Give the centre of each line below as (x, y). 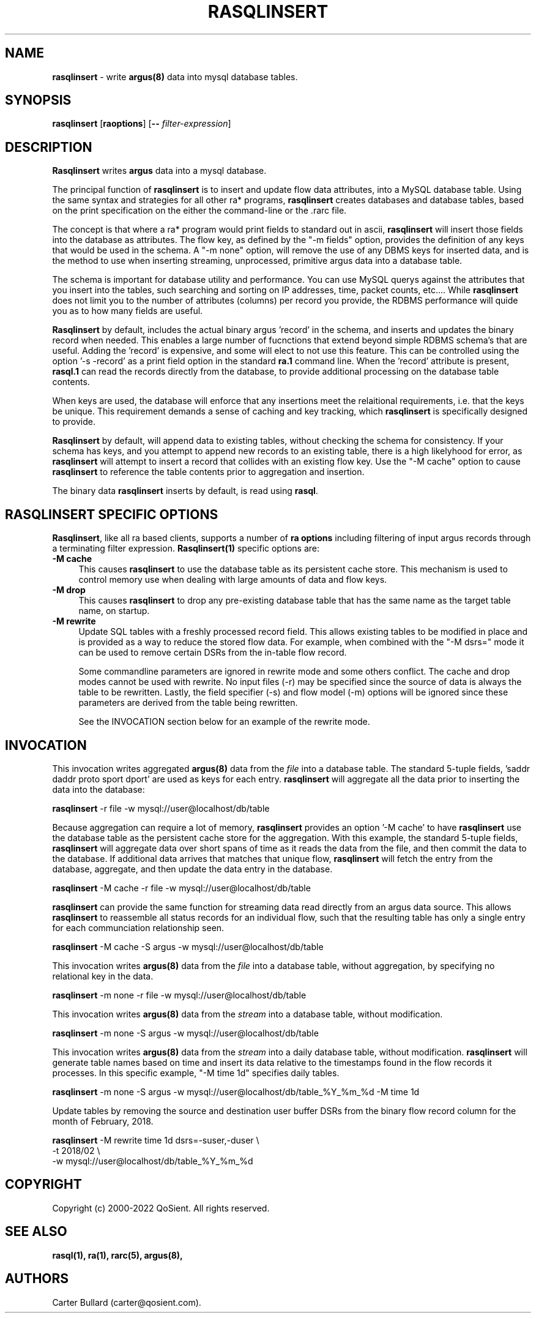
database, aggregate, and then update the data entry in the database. (192, 869)
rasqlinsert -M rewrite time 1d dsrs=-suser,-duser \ (156, 1140)
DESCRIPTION (49, 147)
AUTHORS (37, 1279)
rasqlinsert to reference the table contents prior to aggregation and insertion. (208, 472)
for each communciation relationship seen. (138, 927)
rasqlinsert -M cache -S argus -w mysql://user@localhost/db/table (188, 946)
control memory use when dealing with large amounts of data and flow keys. (233, 580)
